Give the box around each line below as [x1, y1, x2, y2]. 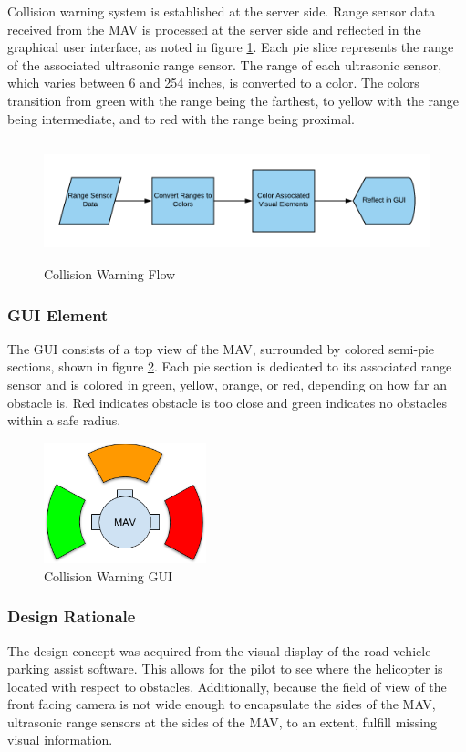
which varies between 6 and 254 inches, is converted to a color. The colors [7, 73, 419, 92]
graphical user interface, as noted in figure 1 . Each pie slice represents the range [7, 37, 454, 57]
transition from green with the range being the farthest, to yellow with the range [7, 90, 460, 110]
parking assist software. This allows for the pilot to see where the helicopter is [7, 659, 443, 678]
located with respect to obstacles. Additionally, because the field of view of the [7, 676, 447, 695]
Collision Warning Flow [44, 265, 176, 284]
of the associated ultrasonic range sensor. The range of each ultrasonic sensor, [7, 55, 442, 74]
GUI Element [7, 303, 109, 326]
